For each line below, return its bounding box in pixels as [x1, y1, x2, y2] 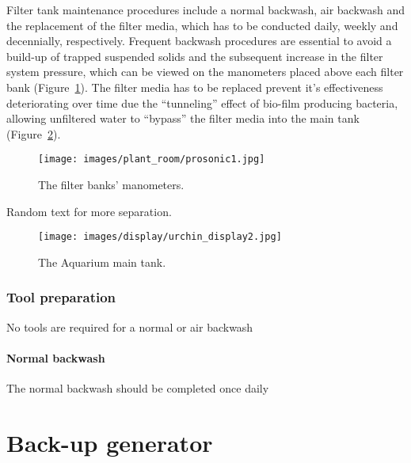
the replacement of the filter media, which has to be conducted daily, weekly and [6, 17, 398, 33]
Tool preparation [6, 287, 116, 307]
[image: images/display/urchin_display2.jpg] [38, 231, 282, 243]
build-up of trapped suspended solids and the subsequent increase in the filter [6, 47, 383, 64]
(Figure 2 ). [6, 125, 61, 142]
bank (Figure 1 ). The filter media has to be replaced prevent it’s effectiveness [6, 78, 383, 95]
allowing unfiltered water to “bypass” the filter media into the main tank [6, 110, 360, 127]
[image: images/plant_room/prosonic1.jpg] [38, 154, 265, 165]
